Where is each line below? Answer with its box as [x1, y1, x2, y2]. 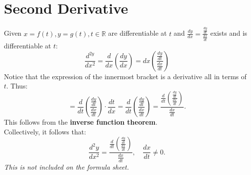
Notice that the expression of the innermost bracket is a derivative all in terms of [4, 71, 247, 81]
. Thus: [6, 81, 28, 91]
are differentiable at [108, 28, 167, 38]
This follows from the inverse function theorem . [4, 117, 158, 127]
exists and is [210, 28, 248, 38]
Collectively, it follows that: [4, 126, 86, 136]
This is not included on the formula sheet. [4, 161, 129, 172]
